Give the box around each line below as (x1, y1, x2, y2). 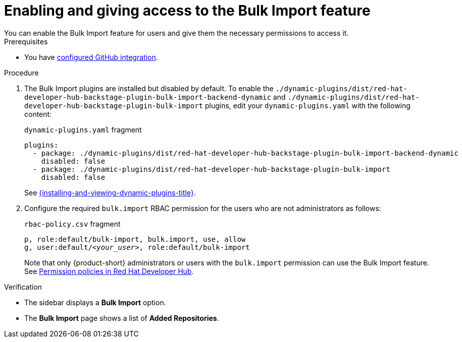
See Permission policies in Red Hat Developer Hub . (24, 266, 194, 276)
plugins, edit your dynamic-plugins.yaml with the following (204, 101, 410, 110)
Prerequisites (4, 37, 48, 46)
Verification (4, 282, 42, 291)
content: (24, 109, 52, 118)
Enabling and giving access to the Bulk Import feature (4, 2, 371, 19)
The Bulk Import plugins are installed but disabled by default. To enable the (24, 84, 274, 93)
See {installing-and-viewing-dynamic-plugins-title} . (24, 188, 196, 197)
